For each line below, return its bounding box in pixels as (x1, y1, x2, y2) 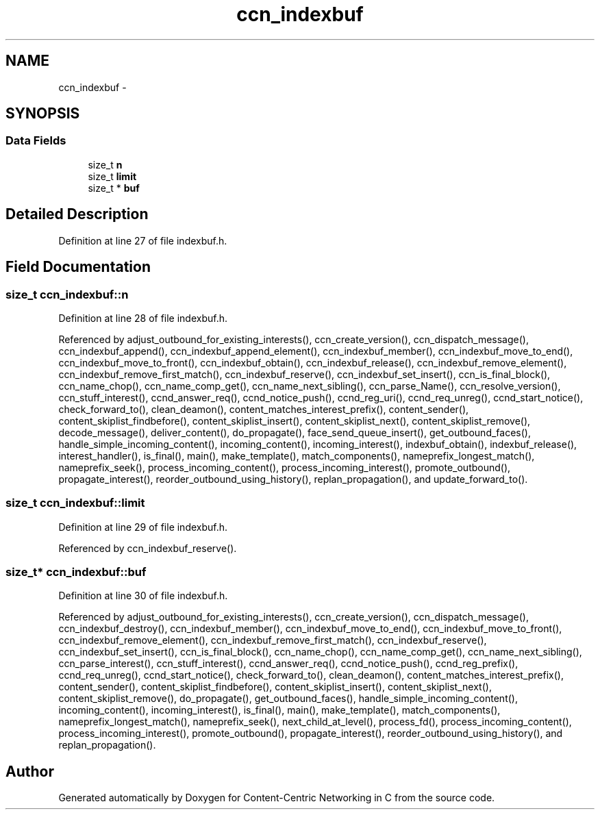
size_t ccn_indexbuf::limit (5, 496, 145, 510)
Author (5, 762, 54, 780)
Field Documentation (5, 258, 151, 276)
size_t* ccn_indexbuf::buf (5, 565, 147, 579)
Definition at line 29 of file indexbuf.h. (58, 521, 228, 533)
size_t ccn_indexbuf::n (5, 287, 129, 301)
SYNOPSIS (5, 105, 80, 123)
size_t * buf (88, 181, 140, 194)
